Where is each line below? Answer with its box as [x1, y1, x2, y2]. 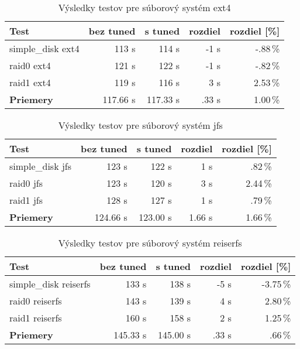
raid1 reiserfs [9, 311, 62, 324]
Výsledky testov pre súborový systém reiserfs [58, 236, 242, 249]
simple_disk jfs [9, 159, 72, 173]
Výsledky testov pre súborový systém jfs [58, 118, 223, 132]
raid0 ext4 [9, 59, 51, 72]
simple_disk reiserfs [9, 277, 91, 290]
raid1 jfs [9, 193, 43, 207]
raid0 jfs [9, 176, 43, 190]
